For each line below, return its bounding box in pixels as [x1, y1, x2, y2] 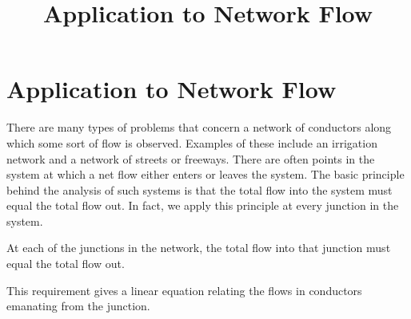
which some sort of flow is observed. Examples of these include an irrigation [6, 134, 377, 151]
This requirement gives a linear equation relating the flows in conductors [6, 282, 362, 298]
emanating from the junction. [6, 297, 150, 314]
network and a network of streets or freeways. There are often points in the [6, 150, 375, 167]
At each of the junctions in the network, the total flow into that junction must [6, 239, 391, 256]
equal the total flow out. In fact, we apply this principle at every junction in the [6, 197, 399, 214]
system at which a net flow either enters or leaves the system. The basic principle [6, 166, 405, 183]
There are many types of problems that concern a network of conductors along [6, 119, 392, 136]
